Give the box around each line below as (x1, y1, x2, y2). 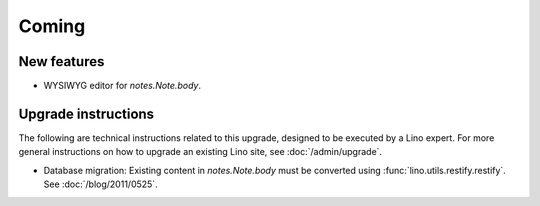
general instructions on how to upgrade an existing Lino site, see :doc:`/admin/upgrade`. (18, 146, 383, 158)
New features (18, 53, 105, 70)
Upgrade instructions (18, 105, 155, 122)
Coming (18, 15, 86, 37)
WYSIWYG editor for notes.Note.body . (43, 80, 202, 92)
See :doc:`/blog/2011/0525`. (43, 178, 159, 190)
